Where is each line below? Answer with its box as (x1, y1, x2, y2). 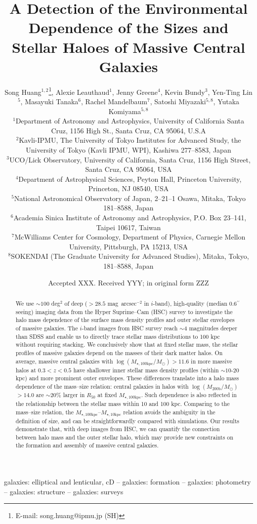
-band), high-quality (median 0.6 (153, 299, 237, 308)
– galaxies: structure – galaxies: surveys (4, 486, 124, 496)
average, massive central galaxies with (15, 357, 113, 365)
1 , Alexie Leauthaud (48, 85, 110, 97)
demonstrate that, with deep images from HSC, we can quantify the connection (15, 425, 220, 433)
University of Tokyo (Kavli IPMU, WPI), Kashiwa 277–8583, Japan (26, 144, 231, 155)
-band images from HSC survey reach (82, 323, 178, 332)
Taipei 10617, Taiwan (96, 222, 161, 232)
